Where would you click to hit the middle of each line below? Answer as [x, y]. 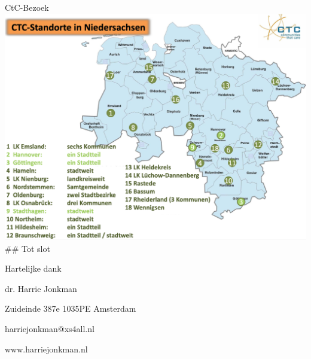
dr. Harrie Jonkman [41, 288]
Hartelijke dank [33, 268]
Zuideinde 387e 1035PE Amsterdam [71, 308]
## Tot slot [28, 248]
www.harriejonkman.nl [46, 349]
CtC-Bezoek [27, 7]
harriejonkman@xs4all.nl [50, 329]
